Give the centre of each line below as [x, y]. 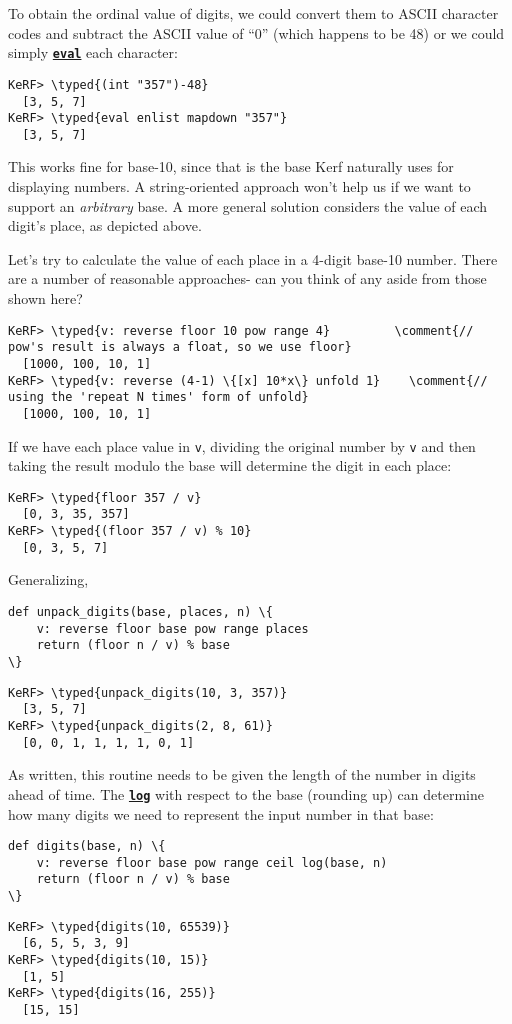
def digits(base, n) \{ [87, 846]
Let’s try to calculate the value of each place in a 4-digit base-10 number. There [253, 258]
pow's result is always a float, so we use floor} [180, 347]
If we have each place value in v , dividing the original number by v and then [242, 445]
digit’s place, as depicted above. [105, 225]
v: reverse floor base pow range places [172, 628]
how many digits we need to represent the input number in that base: [221, 813]
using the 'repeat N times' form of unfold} [158, 397]
